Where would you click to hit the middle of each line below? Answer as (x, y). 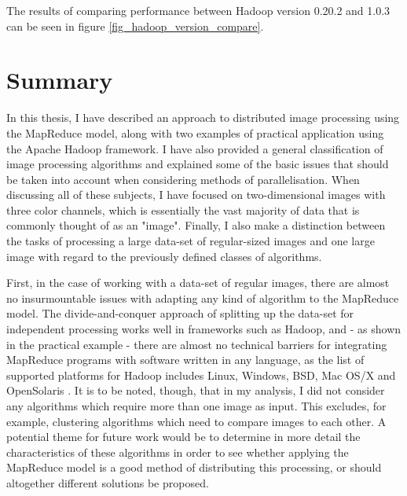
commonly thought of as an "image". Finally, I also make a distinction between (196, 225)
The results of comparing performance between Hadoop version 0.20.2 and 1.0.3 (198, 10)
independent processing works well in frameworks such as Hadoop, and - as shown (204, 329)
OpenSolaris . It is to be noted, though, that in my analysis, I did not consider (196, 390)
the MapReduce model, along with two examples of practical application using (195, 132)
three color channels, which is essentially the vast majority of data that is (183, 209)
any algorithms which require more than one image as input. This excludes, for (196, 406)
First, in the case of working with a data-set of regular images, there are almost (198, 283)
